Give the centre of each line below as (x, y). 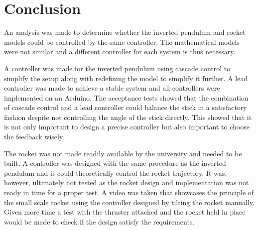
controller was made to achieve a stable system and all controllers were (112, 88)
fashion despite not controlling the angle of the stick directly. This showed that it (128, 117)
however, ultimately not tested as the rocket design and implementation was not (127, 182)
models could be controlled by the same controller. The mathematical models (122, 42)
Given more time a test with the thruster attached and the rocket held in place (125, 212)
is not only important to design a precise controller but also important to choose (127, 127)
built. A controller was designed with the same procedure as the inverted (115, 163)
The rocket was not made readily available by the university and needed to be (123, 153)
